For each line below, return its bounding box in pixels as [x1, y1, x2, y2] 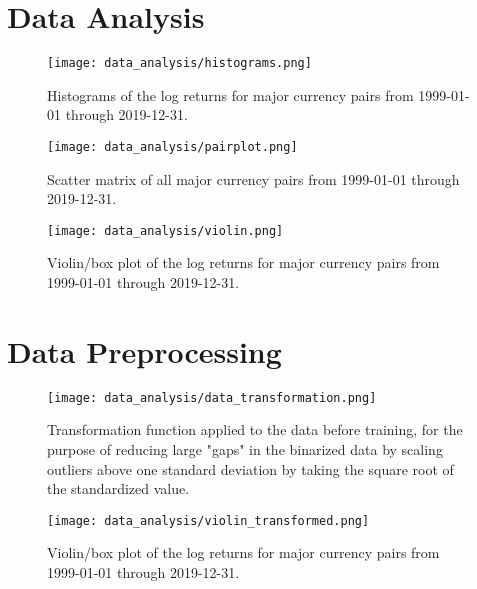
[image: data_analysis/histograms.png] [47, 56, 312, 71]
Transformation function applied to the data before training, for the [47, 419, 463, 440]
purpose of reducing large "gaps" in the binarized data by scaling [47, 439, 443, 460]
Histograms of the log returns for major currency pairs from [47, 84, 414, 105]
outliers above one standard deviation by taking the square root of [47, 458, 454, 479]
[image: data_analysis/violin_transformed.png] [47, 513, 370, 528]
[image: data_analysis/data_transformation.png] [47, 390, 377, 405]
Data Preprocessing [7, 330, 282, 371]
